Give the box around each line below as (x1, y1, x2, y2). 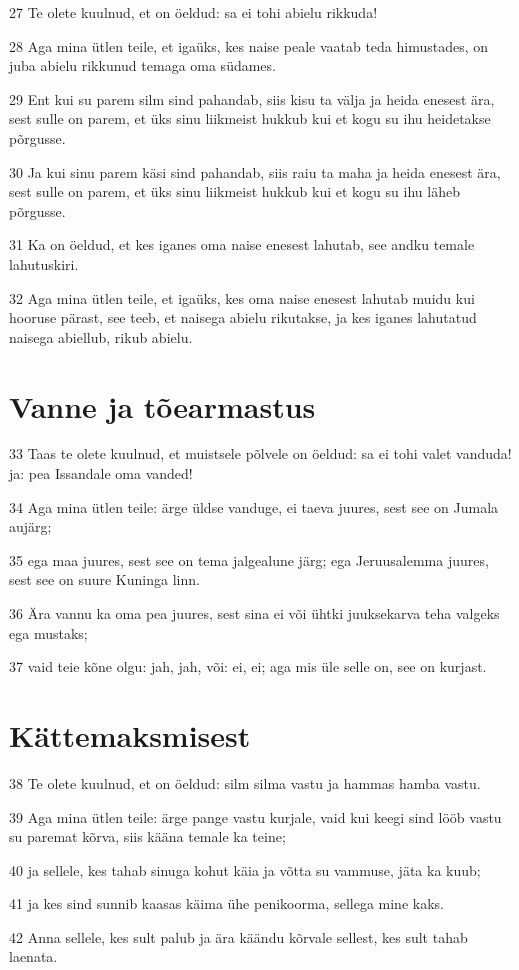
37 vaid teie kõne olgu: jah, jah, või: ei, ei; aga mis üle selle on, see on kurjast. (9, 656, 487, 677)
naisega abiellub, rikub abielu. (9, 326, 193, 347)
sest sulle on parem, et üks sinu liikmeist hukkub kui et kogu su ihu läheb (9, 181, 460, 202)
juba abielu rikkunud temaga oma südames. (9, 55, 276, 76)
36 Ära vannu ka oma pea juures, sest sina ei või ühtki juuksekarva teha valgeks (9, 603, 500, 623)
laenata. (9, 946, 58, 967)
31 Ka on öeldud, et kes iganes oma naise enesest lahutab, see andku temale (9, 234, 475, 255)
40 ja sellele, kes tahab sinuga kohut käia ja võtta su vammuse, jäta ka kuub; (9, 859, 481, 880)
